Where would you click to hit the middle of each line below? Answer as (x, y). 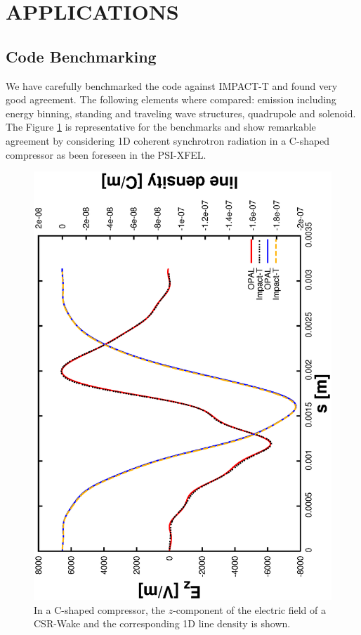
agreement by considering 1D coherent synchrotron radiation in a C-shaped (168, 140)
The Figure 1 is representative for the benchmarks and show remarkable (161, 127)
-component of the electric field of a (249, 609)
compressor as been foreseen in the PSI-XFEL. (106, 154)
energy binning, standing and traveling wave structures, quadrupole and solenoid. (181, 113)
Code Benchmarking (81, 56)
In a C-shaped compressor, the (99, 609)
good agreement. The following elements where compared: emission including (171, 99)
